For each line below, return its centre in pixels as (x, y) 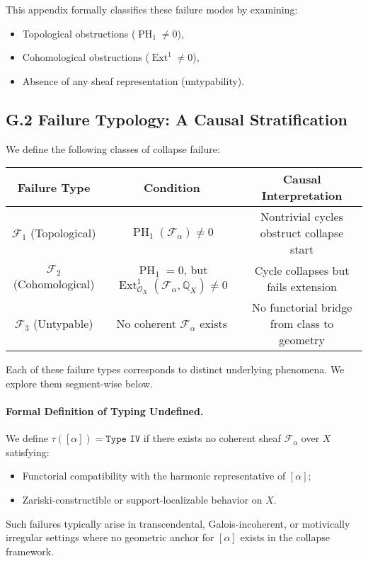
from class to (302, 324)
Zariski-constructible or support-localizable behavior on (142, 499)
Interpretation (302, 195)
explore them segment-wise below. (79, 383)
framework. (30, 551)
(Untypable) (63, 324)
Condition (172, 187)
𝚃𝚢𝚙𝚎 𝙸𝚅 (123, 440)
